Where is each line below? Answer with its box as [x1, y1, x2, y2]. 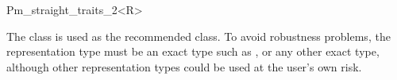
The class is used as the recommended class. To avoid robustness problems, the [6, 27, 391, 44]
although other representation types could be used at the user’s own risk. [6, 58, 362, 75]
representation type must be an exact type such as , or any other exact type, [6, 43, 380, 60]
